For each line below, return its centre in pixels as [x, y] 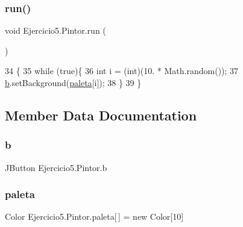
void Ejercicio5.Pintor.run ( [55, 30]
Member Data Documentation [101, 115]
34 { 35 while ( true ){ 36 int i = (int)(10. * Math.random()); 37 [122, 71]
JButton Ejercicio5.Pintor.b [56, 167]
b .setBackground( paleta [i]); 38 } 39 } [73, 82]
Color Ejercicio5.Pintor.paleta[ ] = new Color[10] [94, 216]
